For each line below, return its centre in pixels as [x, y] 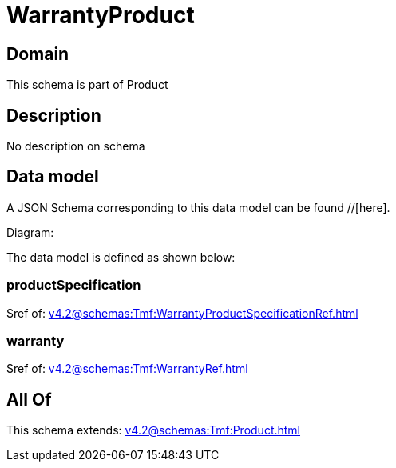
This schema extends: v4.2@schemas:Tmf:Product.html [154, 430]
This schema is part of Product [87, 85]
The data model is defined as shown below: [121, 257]
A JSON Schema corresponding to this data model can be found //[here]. [198, 207]
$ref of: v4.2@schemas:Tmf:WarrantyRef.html [127, 369]
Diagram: [30, 232]
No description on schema [76, 146]
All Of [29, 399]
